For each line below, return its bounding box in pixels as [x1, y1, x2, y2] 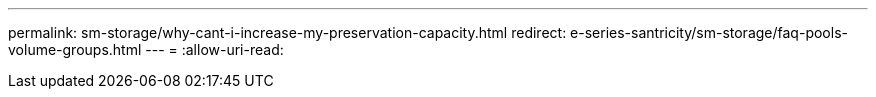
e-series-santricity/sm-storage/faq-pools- [570, 24, 848, 41]
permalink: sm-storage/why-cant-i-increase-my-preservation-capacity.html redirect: [8, 24, 567, 41]
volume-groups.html [8, 41, 142, 58]
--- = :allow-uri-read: [145, 41, 284, 58]
